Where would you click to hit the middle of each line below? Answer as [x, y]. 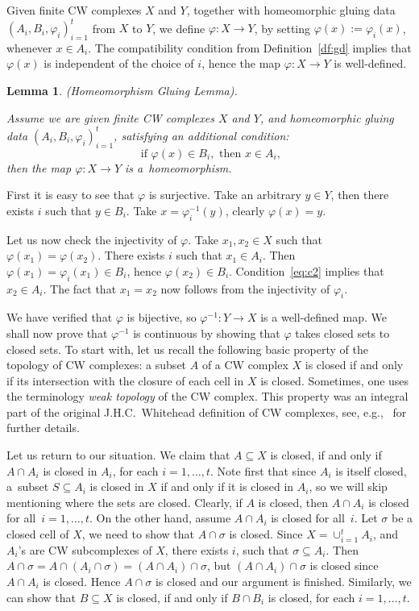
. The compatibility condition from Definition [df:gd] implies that [250, 47]
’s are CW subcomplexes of [85, 549]
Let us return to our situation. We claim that [118, 455]
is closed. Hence [82, 581]
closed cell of [38, 534]
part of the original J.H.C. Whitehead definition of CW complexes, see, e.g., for [207, 411]
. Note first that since [263, 470]
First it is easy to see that [71, 195]
